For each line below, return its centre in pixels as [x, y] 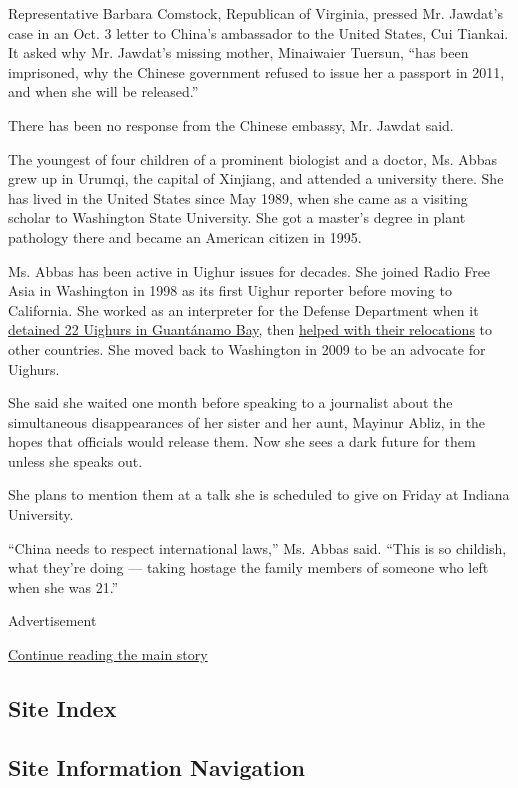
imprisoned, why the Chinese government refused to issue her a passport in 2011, [256, 71]
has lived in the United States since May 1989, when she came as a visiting [238, 197]
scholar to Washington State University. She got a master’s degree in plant [237, 217]
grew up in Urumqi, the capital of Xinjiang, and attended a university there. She [256, 178]
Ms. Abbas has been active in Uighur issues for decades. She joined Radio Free [249, 270]
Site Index [62, 708]
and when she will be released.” [103, 91]
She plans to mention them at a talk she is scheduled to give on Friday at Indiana [259, 494]
